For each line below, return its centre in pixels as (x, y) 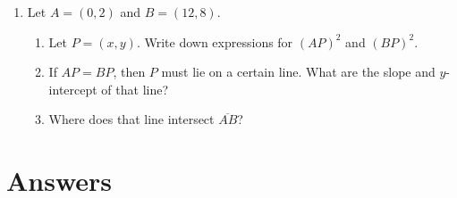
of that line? (135, 89)
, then (129, 72)
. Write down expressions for (215, 41)
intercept (73, 89)
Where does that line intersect (131, 119)
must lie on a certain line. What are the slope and (298, 72)
